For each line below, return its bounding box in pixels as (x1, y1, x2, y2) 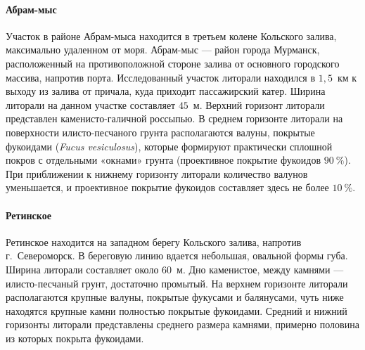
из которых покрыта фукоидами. (6, 330, 144, 345)
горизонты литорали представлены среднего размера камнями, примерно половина (6, 317, 359, 332)
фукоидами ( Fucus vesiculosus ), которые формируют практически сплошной (6, 138, 333, 153)
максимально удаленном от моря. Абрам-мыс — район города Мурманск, (6, 42, 320, 57)
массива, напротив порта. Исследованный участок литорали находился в (6, 70, 316, 84)
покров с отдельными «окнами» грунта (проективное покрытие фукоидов (6, 153, 321, 167)
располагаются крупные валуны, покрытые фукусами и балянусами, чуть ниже (6, 290, 344, 304)
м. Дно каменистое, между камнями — (177, 261, 344, 276)
